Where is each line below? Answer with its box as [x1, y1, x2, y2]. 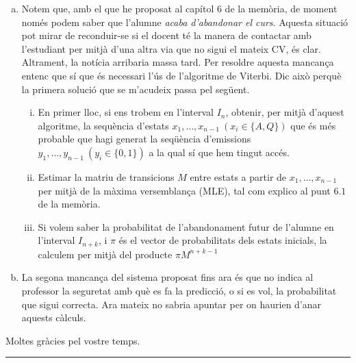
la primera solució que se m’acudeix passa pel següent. [21, 82, 250, 96]
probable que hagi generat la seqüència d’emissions [38, 132, 251, 146]
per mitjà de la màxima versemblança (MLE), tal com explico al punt [38, 183, 331, 197]
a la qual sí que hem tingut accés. [149, 145, 290, 159]
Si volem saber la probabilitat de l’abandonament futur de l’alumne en [38, 219, 334, 234]
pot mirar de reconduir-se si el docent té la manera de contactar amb [21, 28, 311, 42]
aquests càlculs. [21, 310, 86, 325]
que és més [290, 118, 336, 132]
